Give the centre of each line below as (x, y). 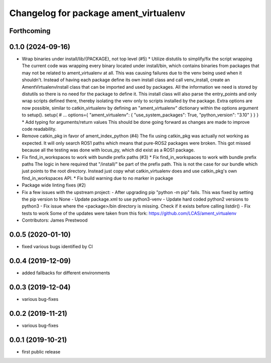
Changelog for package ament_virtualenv (97, 13)
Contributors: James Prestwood (55, 220)
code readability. (39, 129)
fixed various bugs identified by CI (57, 246)
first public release (41, 351)
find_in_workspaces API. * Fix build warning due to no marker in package (97, 178)
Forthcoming (30, 31)
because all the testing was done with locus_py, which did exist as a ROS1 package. (108, 150)
